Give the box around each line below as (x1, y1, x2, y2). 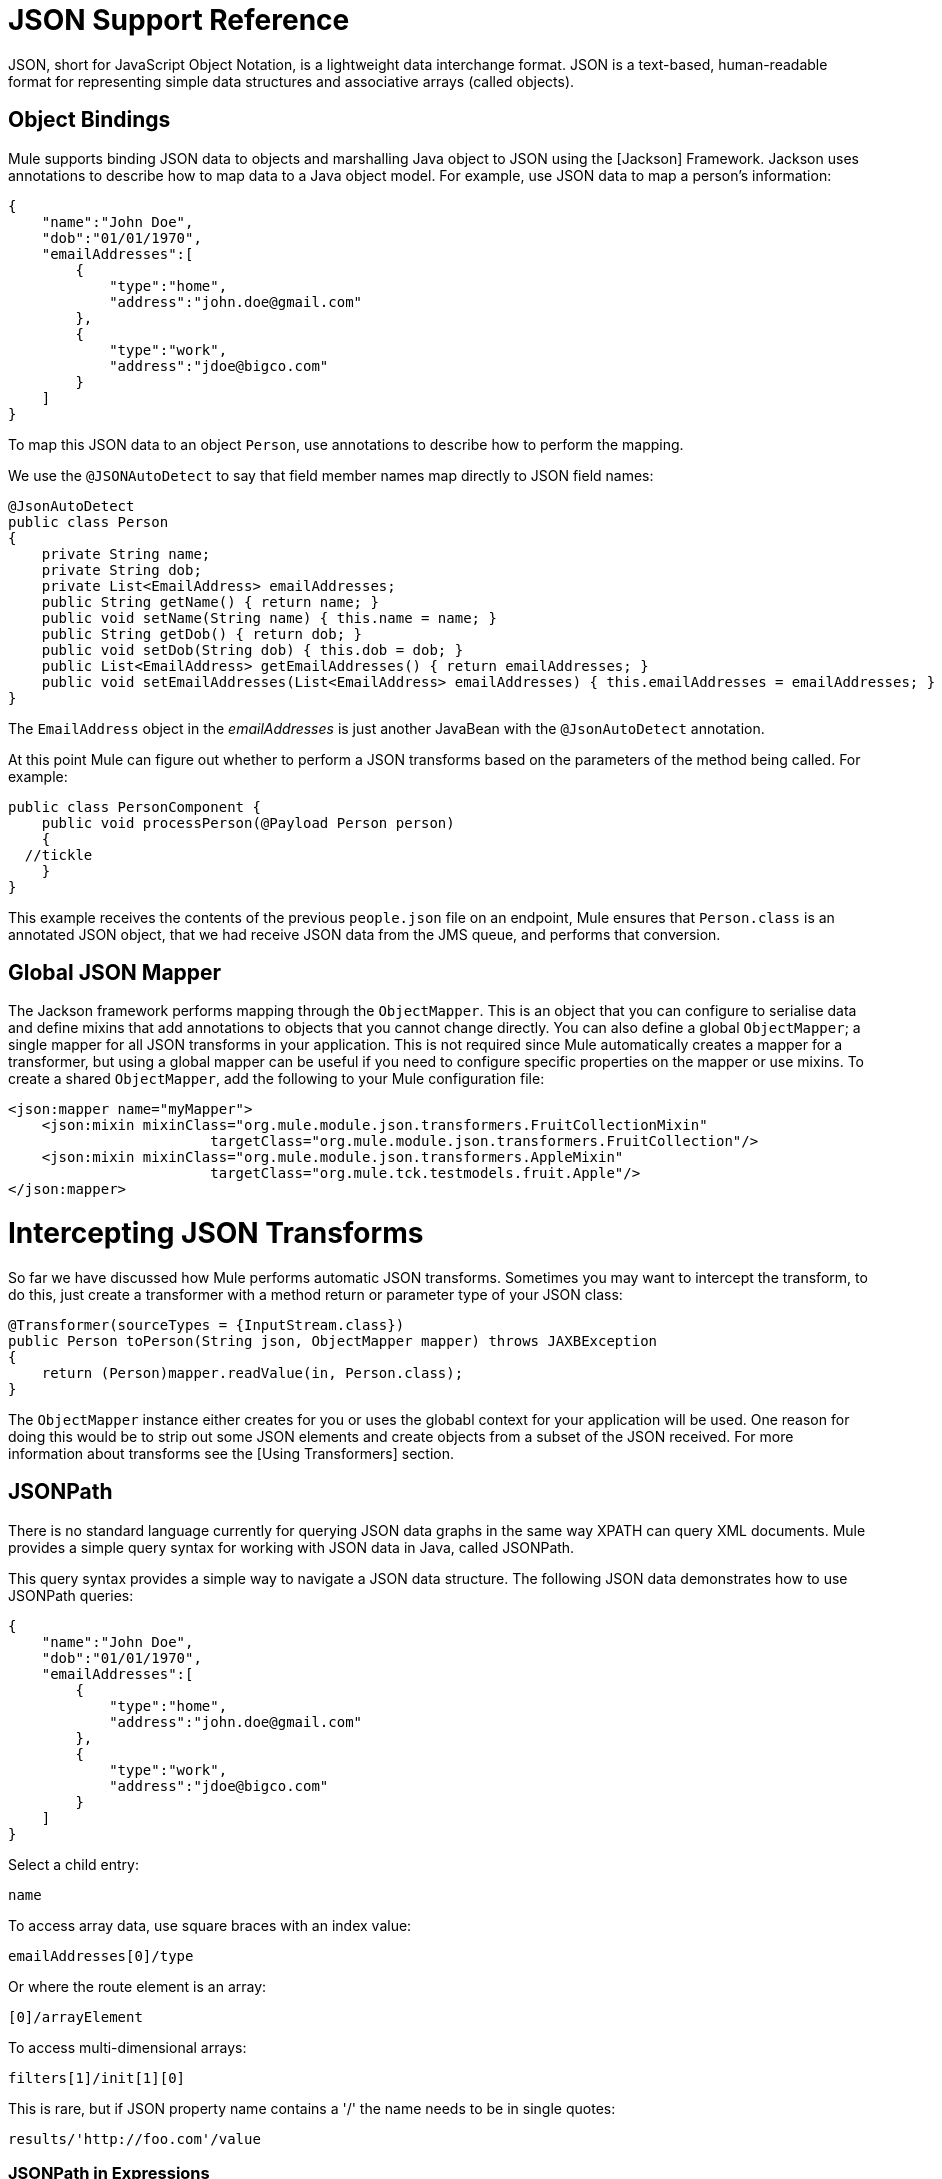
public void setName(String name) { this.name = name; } (41, 609, 497, 626)
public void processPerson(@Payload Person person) (41, 814, 455, 831)
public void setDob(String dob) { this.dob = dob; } (41, 641, 464, 658)
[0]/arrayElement (8, 2008, 143, 2025)
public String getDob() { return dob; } (41, 625, 363, 642)
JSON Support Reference (8, 3, 350, 37)
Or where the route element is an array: (8, 1977, 267, 1995)
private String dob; (41, 561, 202, 578)
